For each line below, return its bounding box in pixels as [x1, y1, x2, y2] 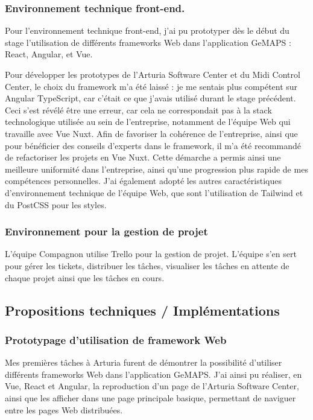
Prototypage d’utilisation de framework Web [5, 332, 227, 347]
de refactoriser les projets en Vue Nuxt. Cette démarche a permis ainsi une [5, 151, 281, 164]
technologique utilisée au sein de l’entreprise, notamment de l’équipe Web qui [5, 115, 291, 128]
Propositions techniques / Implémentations [5, 301, 280, 319]
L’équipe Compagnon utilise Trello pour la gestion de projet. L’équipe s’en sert [5, 247, 297, 260]
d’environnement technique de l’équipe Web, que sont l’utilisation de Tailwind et [5, 186, 303, 199]
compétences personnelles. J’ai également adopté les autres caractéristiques [5, 174, 282, 187]
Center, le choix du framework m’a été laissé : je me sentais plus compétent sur [5, 80, 298, 92]
